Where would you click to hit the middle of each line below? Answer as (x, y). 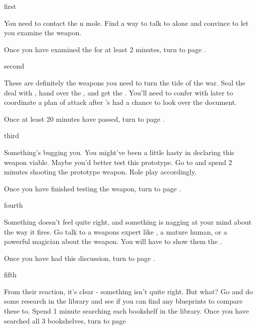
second (14, 66)
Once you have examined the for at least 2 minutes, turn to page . (105, 49)
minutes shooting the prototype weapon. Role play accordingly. (100, 172)
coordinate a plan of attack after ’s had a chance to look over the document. (121, 102)
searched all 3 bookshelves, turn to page (65, 320)
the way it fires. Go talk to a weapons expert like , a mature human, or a (116, 231)
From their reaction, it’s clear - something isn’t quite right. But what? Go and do (128, 291)
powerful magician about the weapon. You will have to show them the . (113, 241)
